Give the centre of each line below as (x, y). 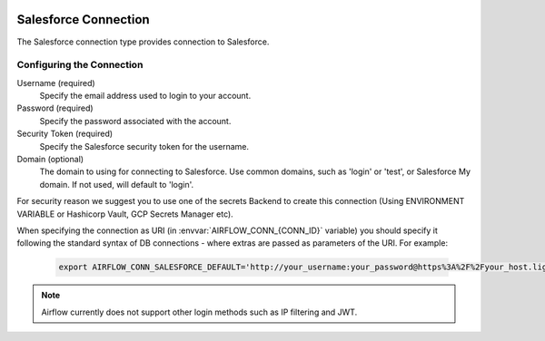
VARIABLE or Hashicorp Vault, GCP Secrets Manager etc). (125, 214)
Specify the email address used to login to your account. (145, 96)
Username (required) (56, 83)
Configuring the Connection (80, 65)
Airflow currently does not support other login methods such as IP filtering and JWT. (199, 312)
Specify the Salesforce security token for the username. (144, 146)
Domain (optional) (50, 159)
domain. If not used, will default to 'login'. (117, 184)
